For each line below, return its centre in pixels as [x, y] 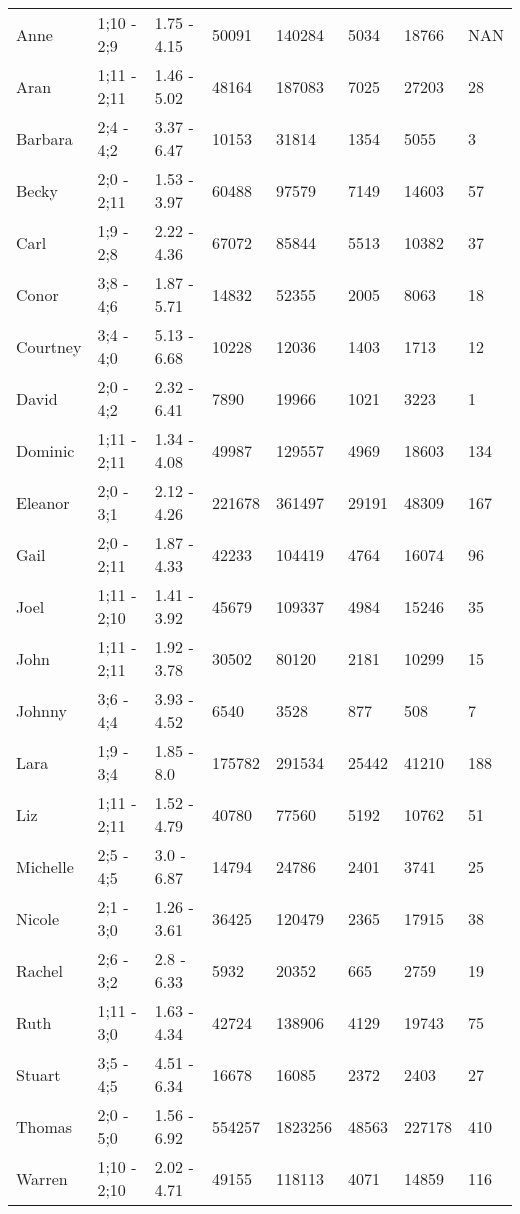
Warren [42, 1178]
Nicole [38, 918]
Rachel [39, 970]
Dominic [45, 450]
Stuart [38, 1074]
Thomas [44, 1126]
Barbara [44, 138]
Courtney [49, 346]
